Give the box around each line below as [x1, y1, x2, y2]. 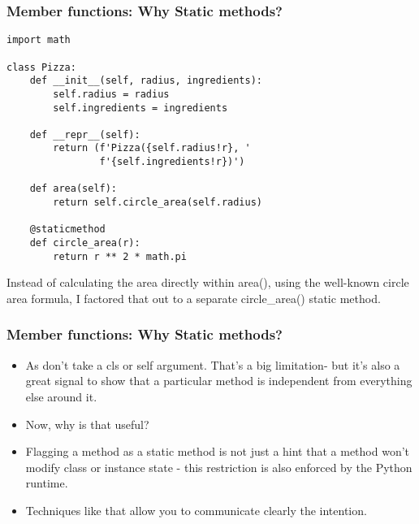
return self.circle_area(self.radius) [53, 197, 262, 209]
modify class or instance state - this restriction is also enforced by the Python [25, 458, 413, 475]
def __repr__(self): [29, 128, 140, 141]
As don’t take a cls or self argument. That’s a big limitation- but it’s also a [25, 356, 400, 373]
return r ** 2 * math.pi [53, 250, 187, 262]
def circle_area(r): [29, 237, 140, 249]
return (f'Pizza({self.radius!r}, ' [53, 142, 251, 154]
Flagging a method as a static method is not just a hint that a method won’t [25, 443, 410, 460]
